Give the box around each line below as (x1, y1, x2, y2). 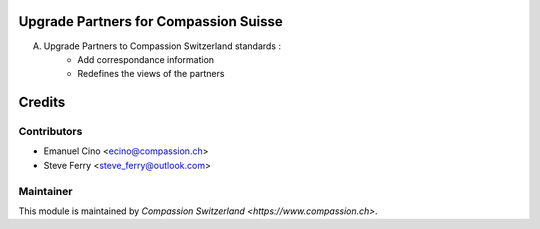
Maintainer (18, 184, 73, 198)
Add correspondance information (77, 53, 215, 65)
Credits (18, 94, 66, 111)
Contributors (18, 125, 83, 139)
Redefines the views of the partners (77, 68, 225, 80)
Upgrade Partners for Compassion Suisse (18, 13, 284, 30)
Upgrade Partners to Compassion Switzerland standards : (43, 40, 282, 52)
